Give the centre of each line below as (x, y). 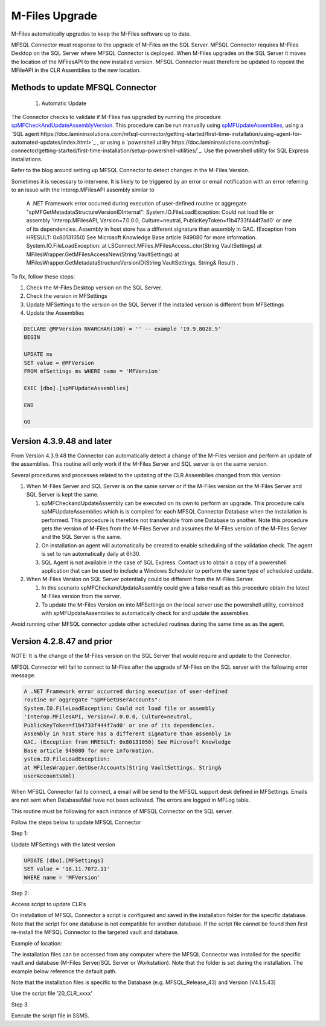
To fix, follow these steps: (43, 276)
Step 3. (20, 1004)
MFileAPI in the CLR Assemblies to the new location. (76, 70)
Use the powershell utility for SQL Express (256, 150)
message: (23, 675)
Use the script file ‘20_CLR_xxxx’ (52, 993)
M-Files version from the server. (81, 596)
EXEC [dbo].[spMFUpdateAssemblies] (76, 388)
